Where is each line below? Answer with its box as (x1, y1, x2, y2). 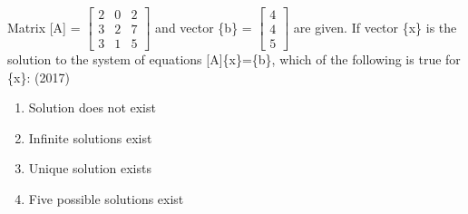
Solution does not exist (28, 98, 156, 117)
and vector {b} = (155, 17, 252, 36)
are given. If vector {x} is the (293, 17, 457, 36)
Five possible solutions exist (28, 190, 184, 209)
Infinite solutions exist (28, 128, 152, 147)
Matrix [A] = (7, 17, 81, 36)
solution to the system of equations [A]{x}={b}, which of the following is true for (7, 50, 461, 69)
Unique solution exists (28, 159, 151, 178)
